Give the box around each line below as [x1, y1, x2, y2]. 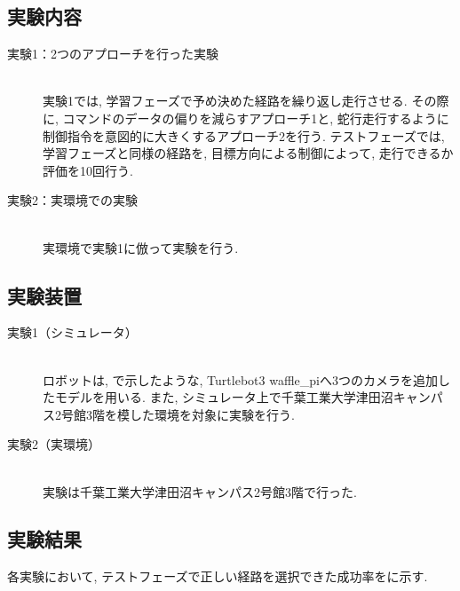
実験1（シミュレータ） [7, 323, 138, 342]
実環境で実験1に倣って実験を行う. [43, 238, 239, 256]
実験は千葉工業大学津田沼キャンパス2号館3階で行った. [43, 482, 357, 500]
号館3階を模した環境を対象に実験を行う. [60, 405, 295, 423]
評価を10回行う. [43, 161, 133, 179]
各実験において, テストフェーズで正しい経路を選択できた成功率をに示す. [7, 567, 428, 586]
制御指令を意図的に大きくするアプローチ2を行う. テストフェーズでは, [43, 126, 445, 145]
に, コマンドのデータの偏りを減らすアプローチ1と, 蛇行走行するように [43, 108, 449, 127]
